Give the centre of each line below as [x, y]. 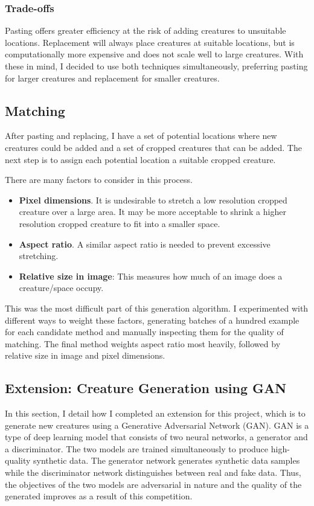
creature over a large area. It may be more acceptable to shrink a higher [152, 212]
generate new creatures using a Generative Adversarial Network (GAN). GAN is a [157, 425]
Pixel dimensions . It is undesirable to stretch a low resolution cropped [153, 200]
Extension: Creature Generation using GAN [146, 388]
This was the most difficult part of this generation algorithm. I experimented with [157, 308]
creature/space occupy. [61, 288]
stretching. [39, 256]
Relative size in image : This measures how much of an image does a [151, 276]
